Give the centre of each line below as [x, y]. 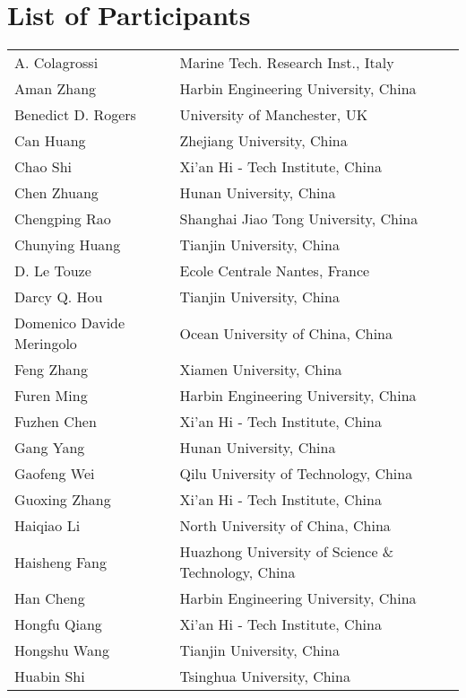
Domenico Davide [70, 323]
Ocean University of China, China [286, 333]
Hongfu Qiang [58, 624]
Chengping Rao [63, 219]
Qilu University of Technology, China [296, 474]
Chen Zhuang [56, 193]
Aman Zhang [56, 89]
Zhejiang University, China [263, 141]
